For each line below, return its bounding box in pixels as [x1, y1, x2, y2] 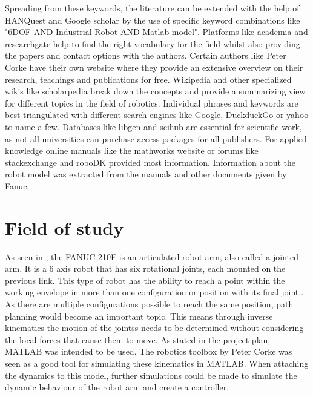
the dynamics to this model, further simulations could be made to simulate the [5, 369, 297, 381]
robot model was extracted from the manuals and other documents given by [5, 168, 287, 180]
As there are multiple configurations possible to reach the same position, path [5, 298, 294, 310]
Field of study [5, 215, 124, 240]
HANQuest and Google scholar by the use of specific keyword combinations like [5, 13, 300, 26]
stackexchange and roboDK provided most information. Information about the [5, 156, 296, 168]
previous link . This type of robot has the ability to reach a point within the [5, 274, 285, 286]
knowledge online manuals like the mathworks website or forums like [5, 144, 259, 157]
